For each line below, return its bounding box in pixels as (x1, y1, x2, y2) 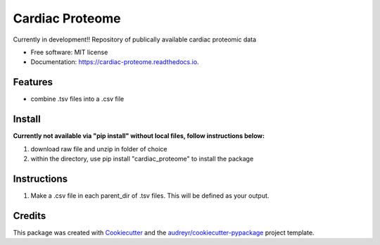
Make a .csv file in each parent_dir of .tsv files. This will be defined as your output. (30, 191, 270, 200)
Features (13, 76, 53, 88)
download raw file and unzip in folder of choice (30, 144, 167, 153)
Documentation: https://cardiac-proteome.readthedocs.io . (30, 58, 200, 66)
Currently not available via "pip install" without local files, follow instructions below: (13, 132, 265, 140)
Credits (13, 210, 46, 222)
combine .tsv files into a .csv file (30, 95, 125, 103)
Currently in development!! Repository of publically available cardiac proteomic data (13, 35, 257, 44)
